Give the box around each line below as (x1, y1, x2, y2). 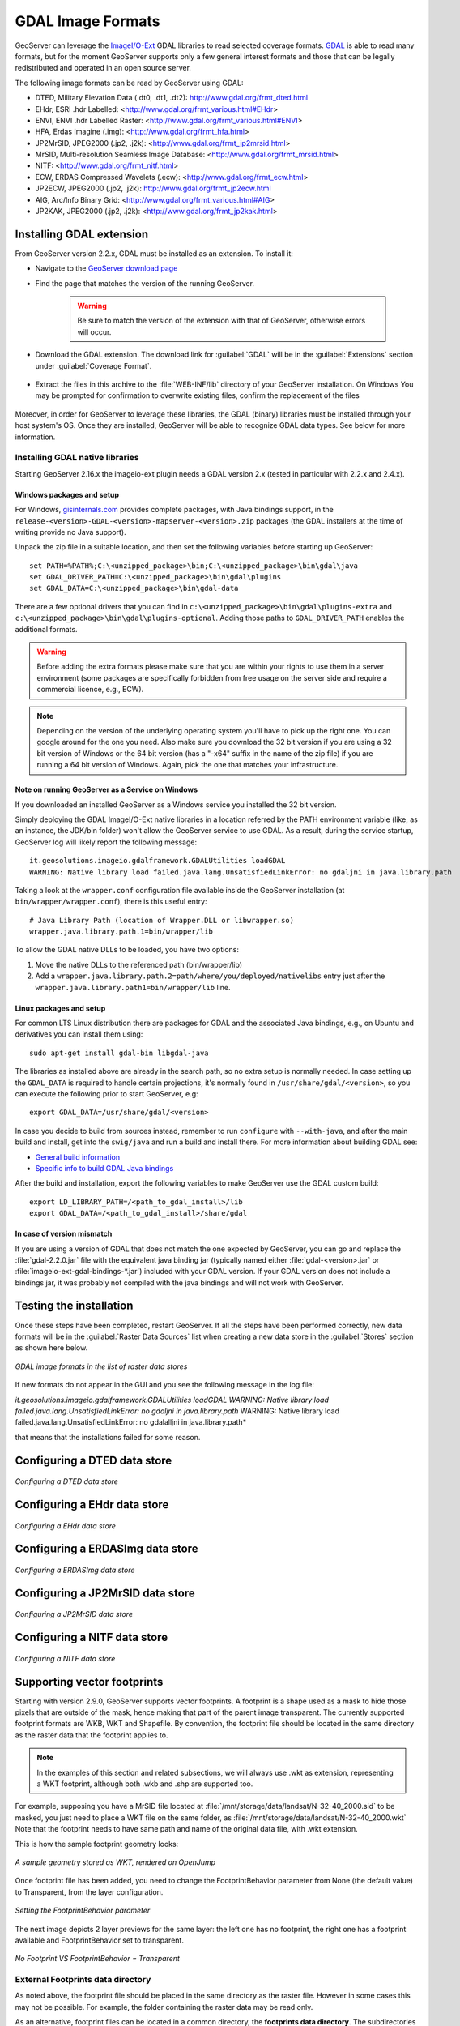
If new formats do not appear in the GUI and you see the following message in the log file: (15, 1380, 315, 1390)
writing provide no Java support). (15, 527, 126, 536)
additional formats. (15, 624, 78, 634)
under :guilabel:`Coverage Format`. (35, 361, 152, 370)
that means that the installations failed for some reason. (15, 1432, 201, 1442)
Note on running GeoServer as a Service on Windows (15, 784, 198, 794)
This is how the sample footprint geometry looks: (15, 1839, 179, 1849)
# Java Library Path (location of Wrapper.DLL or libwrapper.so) (29, 916, 295, 925)
